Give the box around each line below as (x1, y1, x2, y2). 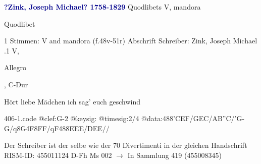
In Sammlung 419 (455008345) (127, 149, 222, 160)
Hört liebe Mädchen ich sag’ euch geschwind (4, 96, 141, 106)
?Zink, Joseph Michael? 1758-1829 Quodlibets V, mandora (4, 2, 201, 12)
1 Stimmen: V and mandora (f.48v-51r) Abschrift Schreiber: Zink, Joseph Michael (4, 35, 257, 46)
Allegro (4, 62, 26, 73)
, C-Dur (4, 79, 28, 89)
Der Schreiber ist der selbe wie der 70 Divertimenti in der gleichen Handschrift (4, 140, 247, 150)
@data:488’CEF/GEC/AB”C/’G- (141, 113, 245, 124)
